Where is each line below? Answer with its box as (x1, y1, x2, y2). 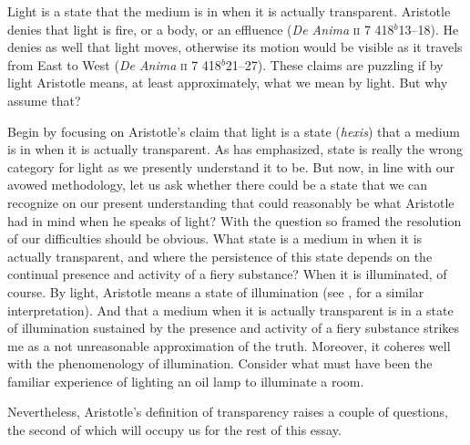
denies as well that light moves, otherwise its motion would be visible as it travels (7, 37, 463, 57)
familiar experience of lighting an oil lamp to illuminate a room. (7, 371, 364, 390)
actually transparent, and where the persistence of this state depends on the (7, 246, 433, 265)
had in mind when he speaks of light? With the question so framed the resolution (7, 211, 462, 230)
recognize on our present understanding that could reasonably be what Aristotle (7, 192, 455, 212)
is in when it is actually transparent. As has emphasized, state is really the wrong (7, 140, 464, 159)
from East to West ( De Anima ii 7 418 (7, 55, 221, 74)
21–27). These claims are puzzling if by (225, 55, 444, 74)
